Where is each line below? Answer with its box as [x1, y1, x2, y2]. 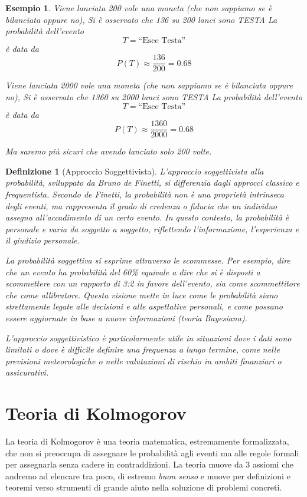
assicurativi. [5, 366, 49, 378]
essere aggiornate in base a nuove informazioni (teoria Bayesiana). [5, 312, 247, 324]
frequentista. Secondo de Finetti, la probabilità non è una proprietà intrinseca [5, 188, 284, 200]
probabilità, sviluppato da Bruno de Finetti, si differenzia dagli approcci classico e [5, 176, 299, 189]
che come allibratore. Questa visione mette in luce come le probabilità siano [5, 288, 278, 301]
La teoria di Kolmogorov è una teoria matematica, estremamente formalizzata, [5, 435, 289, 447]
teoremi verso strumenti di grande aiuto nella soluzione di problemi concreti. [5, 481, 282, 493]
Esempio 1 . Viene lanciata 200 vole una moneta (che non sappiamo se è [5, 2, 272, 14]
